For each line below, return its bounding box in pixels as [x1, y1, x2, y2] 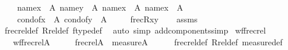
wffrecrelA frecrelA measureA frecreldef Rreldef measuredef [12, 35, 283, 48]
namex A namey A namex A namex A [17, 1, 183, 13]
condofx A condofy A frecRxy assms [17, 12, 198, 25]
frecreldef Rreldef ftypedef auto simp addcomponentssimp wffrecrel [4, 24, 266, 36]
